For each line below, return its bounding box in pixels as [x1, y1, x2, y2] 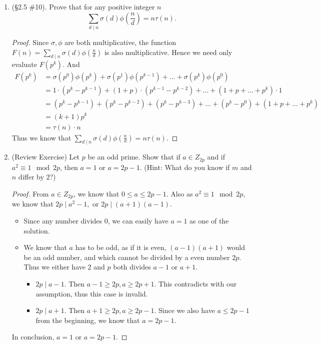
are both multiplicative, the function [64, 36, 176, 47]
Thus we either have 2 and [23, 261, 105, 272]
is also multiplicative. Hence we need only [104, 46, 232, 57]
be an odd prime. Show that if [87, 151, 180, 162]
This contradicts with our [158, 278, 237, 288]
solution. [23, 225, 50, 235]
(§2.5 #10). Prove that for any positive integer [11, 1, 155, 11]
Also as [170, 188, 193, 198]
